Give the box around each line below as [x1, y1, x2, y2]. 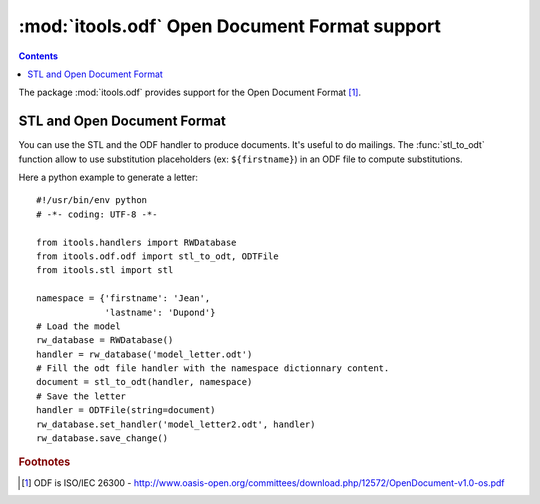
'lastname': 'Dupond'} [104, 306, 216, 318]
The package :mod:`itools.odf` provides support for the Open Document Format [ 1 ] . [18, 86, 362, 99]
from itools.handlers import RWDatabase [36, 236, 237, 248]
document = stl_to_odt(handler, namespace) [36, 376, 253, 388]
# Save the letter [36, 390, 127, 402]
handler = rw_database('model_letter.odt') [36, 348, 253, 360]
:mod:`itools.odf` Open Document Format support [18, 15, 442, 37]
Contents [18, 50, 59, 62]
